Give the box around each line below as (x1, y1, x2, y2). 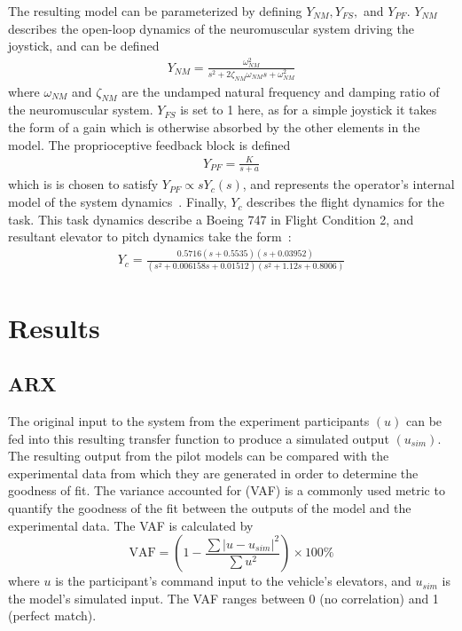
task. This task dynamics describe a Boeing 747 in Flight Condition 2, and (8, 209, 414, 228)
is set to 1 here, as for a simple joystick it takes (180, 100, 437, 119)
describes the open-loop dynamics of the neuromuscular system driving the (8, 19, 414, 37)
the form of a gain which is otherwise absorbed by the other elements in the (8, 117, 420, 136)
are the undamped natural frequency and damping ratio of (121, 82, 440, 100)
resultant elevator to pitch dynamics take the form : (8, 227, 292, 246)
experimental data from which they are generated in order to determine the (8, 463, 419, 482)
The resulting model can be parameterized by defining (8, 2, 302, 20)
